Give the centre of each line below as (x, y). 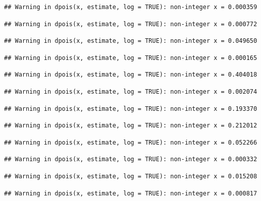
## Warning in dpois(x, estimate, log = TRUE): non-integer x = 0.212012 (131, 126)
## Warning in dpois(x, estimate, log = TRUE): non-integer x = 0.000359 (131, 7)
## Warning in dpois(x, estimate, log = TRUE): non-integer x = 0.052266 (131, 142)
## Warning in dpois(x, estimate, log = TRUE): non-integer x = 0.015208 (131, 176)
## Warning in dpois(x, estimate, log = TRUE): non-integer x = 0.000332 (131, 159)
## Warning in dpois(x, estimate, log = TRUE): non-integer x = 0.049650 (131, 41)
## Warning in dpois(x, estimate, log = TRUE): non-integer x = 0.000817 (131, 193)
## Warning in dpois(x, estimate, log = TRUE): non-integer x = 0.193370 (131, 109)
